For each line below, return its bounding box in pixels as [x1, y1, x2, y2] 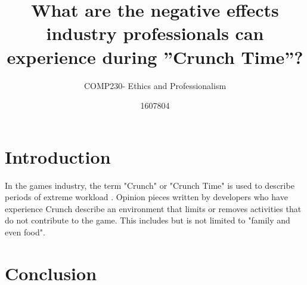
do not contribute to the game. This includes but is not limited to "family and [5, 214, 290, 226]
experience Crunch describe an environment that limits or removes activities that [5, 202, 302, 214]
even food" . [5, 226, 45, 238]
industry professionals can [46, 21, 264, 45]
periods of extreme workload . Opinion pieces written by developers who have [5, 191, 288, 203]
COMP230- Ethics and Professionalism [83, 79, 227, 91]
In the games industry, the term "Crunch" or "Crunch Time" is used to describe [5, 179, 294, 191]
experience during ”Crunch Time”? [7, 44, 303, 69]
